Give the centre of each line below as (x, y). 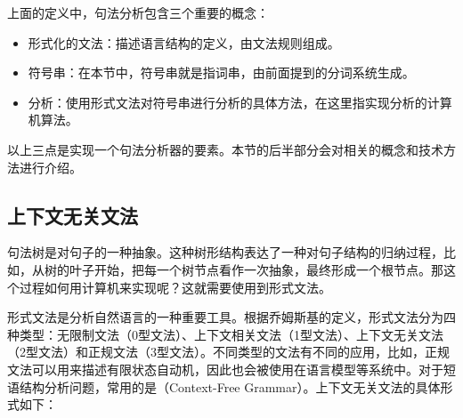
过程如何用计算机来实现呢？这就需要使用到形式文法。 (175, 287)
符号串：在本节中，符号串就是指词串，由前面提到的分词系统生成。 (221, 72)
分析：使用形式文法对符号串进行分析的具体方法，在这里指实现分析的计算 (240, 102)
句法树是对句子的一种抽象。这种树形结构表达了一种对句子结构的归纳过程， (225, 252)
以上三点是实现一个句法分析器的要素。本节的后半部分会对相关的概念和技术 (225, 149)
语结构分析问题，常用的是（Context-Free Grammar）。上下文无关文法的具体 (224, 386)
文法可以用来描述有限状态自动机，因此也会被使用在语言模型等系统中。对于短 (231, 369)
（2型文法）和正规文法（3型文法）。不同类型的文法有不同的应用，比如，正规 (228, 352)
